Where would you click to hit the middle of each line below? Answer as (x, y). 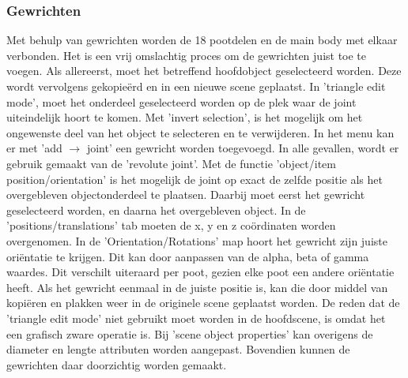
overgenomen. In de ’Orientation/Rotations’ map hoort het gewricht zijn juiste (197, 240)
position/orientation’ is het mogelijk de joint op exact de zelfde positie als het (195, 179)
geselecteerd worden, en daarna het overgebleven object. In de (156, 210)
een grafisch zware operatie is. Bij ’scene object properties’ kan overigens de (190, 333)
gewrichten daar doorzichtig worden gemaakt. (117, 364)
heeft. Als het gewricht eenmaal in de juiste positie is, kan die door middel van (197, 287)
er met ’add (34, 148)
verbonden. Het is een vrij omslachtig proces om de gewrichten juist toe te (187, 55)
